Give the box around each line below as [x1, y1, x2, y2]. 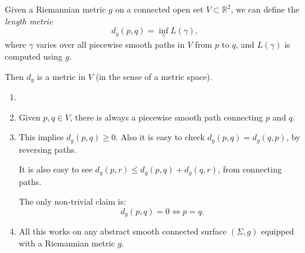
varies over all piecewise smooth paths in [36, 38, 185, 51]
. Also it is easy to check [115, 131, 205, 143]
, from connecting [218, 163, 282, 175]
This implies [19, 131, 64, 143]
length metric [5, 14, 53, 27]
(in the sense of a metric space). [95, 70, 212, 82]
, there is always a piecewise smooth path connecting [70, 110, 263, 123]
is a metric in [36, 70, 85, 82]
